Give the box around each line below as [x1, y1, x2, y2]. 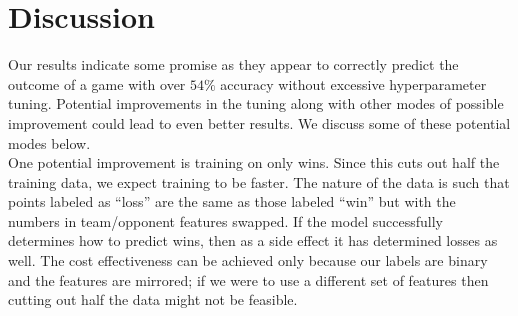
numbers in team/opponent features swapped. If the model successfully [8, 210, 443, 231]
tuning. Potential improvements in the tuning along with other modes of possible [8, 93, 504, 114]
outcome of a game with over [8, 73, 186, 94]
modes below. [8, 132, 91, 153]
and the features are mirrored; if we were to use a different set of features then [8, 269, 489, 290]
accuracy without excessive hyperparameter [220, 73, 487, 94]
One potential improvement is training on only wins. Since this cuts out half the [8, 152, 500, 173]
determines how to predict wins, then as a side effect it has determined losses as [8, 230, 498, 251]
